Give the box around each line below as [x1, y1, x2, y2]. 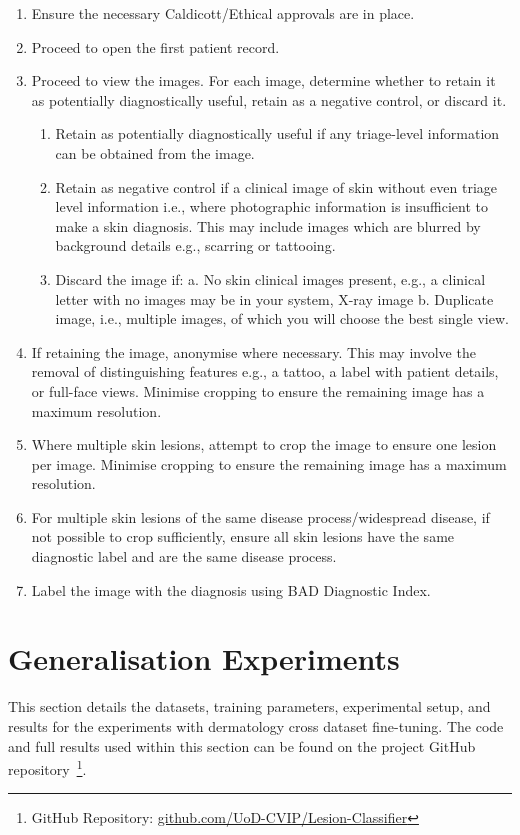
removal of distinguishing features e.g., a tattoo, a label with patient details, [31, 361, 499, 382]
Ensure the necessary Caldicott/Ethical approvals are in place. [31, 3, 415, 23]
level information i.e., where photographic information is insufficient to [55, 196, 488, 217]
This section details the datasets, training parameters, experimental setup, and [8, 696, 491, 717]
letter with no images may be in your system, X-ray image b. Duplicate [55, 288, 494, 309]
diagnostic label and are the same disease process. [31, 546, 337, 567]
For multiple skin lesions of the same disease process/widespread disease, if [31, 506, 490, 527]
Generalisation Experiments [8, 638, 400, 679]
